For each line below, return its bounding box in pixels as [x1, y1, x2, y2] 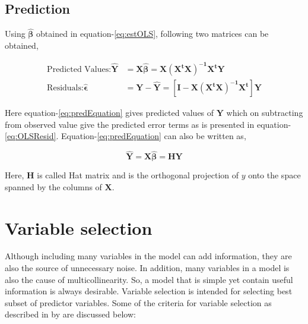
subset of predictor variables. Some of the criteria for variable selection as [5, 296, 272, 309]
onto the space [248, 169, 301, 181]
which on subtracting [226, 106, 303, 119]
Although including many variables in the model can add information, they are [5, 250, 292, 262]
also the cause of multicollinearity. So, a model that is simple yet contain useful [5, 273, 293, 285]
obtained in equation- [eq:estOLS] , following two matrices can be [36, 27, 269, 40]
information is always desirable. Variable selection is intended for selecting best [5, 285, 293, 297]
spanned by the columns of [5, 180, 102, 193]
